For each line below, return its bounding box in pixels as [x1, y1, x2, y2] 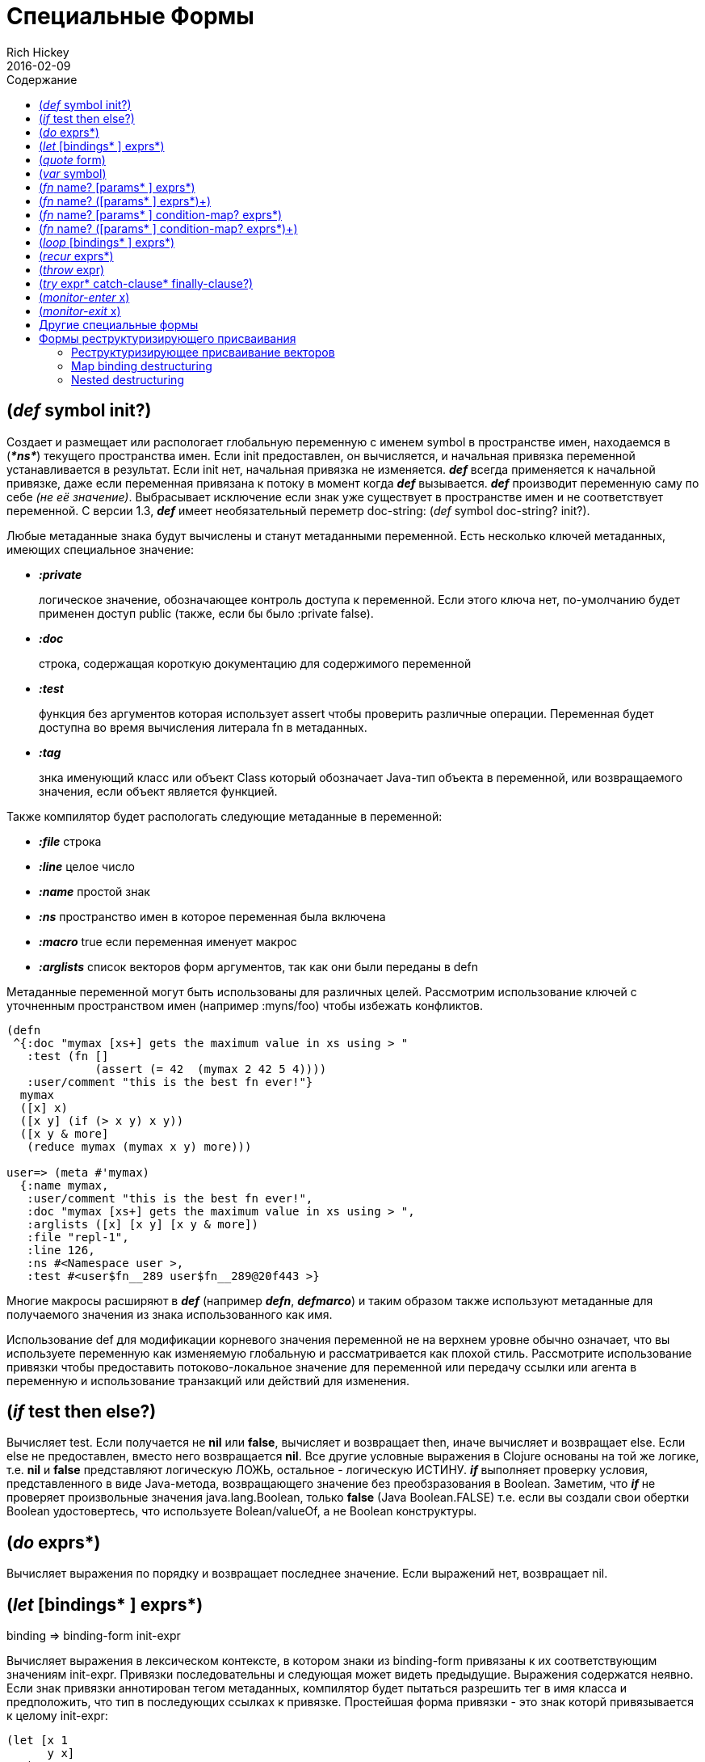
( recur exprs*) [39, 248, 114, 263]
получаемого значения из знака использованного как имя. [6, 1307, 333, 1321]
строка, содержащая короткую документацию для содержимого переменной [39, 656, 472, 670]
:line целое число [39, 859, 135, 873]
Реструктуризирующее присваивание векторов [71, 344, 335, 359]
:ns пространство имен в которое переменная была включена [39, 909, 386, 923]
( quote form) [39, 152, 106, 167]
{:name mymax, [19, 1178, 109, 1192]
